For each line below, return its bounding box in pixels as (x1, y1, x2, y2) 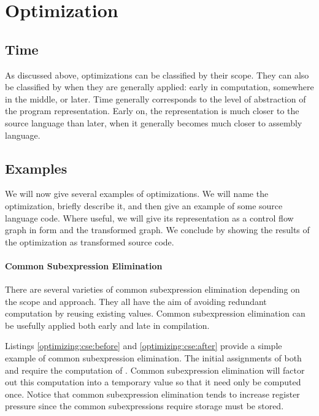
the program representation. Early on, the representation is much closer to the (5, 104, 299, 117)
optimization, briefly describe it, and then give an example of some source (5, 199, 283, 212)
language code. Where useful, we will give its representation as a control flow (5, 211, 294, 224)
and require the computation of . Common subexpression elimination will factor (5, 363, 305, 376)
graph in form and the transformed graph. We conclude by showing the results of (5, 223, 310, 236)
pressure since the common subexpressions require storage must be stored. (5, 399, 284, 412)
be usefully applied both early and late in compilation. (5, 318, 210, 331)
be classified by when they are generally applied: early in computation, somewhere (5, 80, 314, 93)
